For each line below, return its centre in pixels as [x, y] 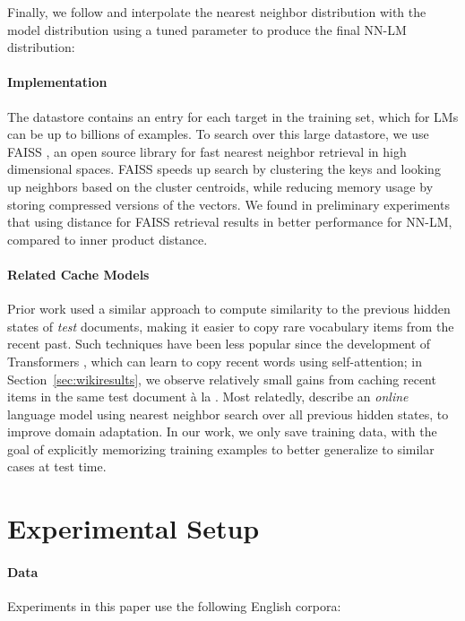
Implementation [57, 82]
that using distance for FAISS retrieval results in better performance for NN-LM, [230, 222]
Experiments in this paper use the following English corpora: [174, 606]
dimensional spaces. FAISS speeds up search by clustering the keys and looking [224, 169]
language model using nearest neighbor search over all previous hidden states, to [228, 414]
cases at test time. [57, 466]
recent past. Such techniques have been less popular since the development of [219, 344]
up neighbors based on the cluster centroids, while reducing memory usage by [220, 186]
